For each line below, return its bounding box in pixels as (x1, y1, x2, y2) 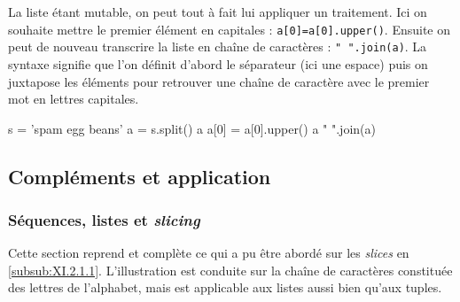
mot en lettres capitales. (8, 89, 139, 108)
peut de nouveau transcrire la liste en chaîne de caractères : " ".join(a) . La (8, 37, 427, 56)
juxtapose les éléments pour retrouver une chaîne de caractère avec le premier (8, 72, 430, 90)
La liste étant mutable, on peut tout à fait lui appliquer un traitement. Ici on (8, 3, 427, 20)
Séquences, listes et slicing (8, 208, 200, 230)
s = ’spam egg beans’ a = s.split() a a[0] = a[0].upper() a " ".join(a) (8, 119, 376, 137)
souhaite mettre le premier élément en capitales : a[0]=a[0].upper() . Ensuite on (8, 19, 451, 38)
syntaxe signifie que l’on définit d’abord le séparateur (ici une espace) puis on (8, 54, 428, 73)
